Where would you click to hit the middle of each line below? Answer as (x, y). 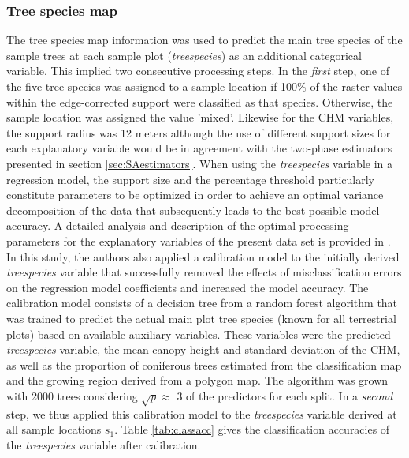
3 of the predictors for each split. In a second (285, 395)
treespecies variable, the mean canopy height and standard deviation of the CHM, (203, 349)
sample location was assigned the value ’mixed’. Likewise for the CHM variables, (200, 117)
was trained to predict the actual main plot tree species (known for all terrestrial (201, 318)
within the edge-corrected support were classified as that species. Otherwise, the (200, 101)
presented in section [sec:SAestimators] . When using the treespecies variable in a (199, 163)
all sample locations (54, 429)
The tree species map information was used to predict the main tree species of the (204, 40)
